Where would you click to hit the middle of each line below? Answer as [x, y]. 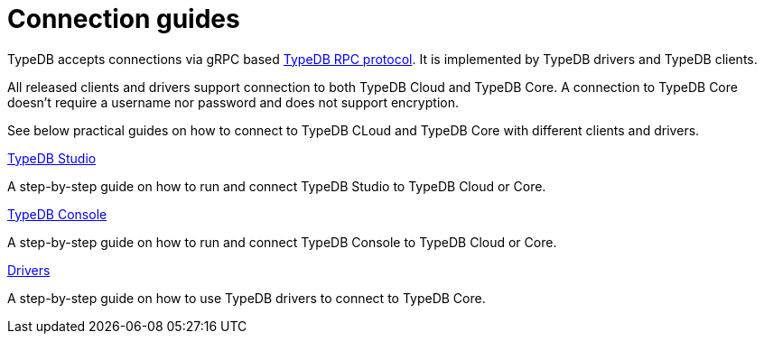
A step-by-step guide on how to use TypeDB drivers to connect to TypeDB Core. [247, 298]
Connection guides [124, 19]
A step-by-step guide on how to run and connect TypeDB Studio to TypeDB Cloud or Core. [277, 186]
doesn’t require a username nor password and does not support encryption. [233, 102]
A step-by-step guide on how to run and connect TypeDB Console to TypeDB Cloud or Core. [282, 242]
